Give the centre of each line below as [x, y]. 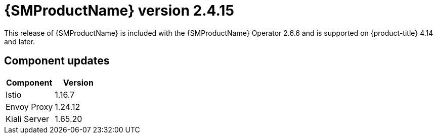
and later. [19, 41]
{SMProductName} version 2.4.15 [119, 11]
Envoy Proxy [29, 107]
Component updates [57, 61]
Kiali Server [28, 119]
